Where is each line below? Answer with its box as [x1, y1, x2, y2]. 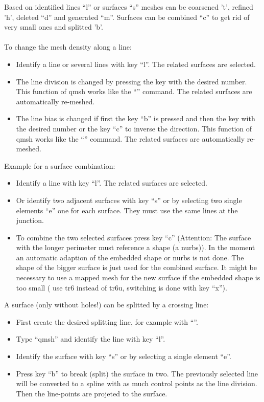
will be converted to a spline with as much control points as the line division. [16, 378, 257, 389]
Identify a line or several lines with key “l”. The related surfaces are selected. [16, 58, 256, 69]
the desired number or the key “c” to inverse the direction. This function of [16, 123, 252, 133]
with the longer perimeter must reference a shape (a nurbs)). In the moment [16, 242, 255, 253]
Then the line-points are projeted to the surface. [16, 388, 167, 398]
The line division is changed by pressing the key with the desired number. [16, 76, 247, 86]
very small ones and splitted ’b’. [4, 21, 103, 32]
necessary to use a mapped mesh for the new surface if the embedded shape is [16, 272, 260, 283]
